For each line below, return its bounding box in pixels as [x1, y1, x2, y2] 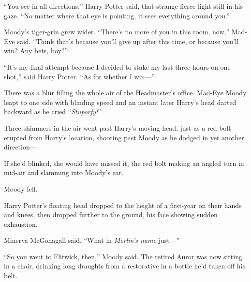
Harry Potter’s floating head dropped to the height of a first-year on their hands [4, 200, 242, 210]
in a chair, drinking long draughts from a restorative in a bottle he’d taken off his [4, 261, 246, 271]
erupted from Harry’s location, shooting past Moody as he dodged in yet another [4, 132, 244, 142]
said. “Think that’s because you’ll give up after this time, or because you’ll [17, 36, 239, 46]
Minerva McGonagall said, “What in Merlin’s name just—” [4, 235, 180, 245]
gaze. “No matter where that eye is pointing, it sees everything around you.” [4, 10, 230, 20]
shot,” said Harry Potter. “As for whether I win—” [4, 71, 155, 81]
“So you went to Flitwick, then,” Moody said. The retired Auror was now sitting [4, 251, 242, 261]
